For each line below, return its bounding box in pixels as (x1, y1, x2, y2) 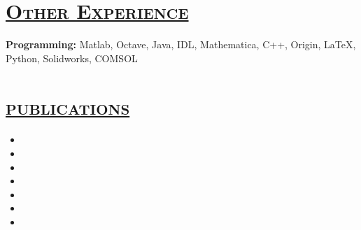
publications (6, 92, 130, 120)
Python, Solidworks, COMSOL (6, 50, 138, 65)
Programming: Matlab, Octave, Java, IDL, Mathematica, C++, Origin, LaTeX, (6, 37, 356, 52)
